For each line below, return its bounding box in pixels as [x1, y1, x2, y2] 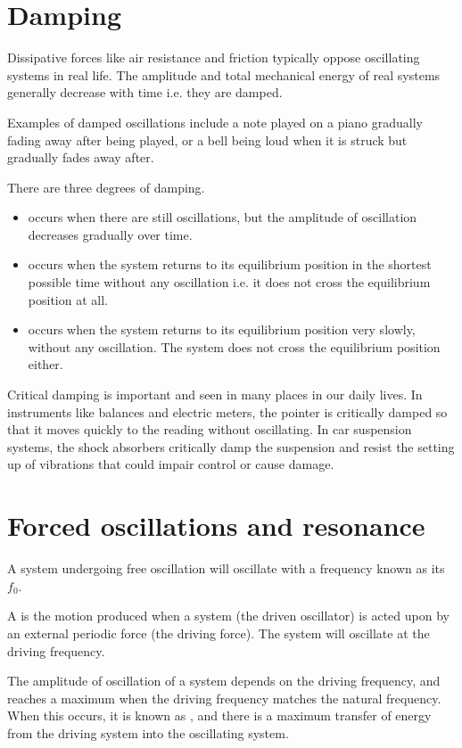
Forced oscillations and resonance [7, 507, 425, 544]
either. [28, 355, 63, 374]
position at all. [28, 290, 108, 308]
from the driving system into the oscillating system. [7, 723, 289, 742]
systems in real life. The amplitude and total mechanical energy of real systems [7, 65, 441, 84]
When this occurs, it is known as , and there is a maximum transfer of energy [7, 706, 432, 725]
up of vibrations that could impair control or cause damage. [7, 455, 334, 473]
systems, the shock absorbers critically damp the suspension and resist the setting [7, 437, 455, 456]
